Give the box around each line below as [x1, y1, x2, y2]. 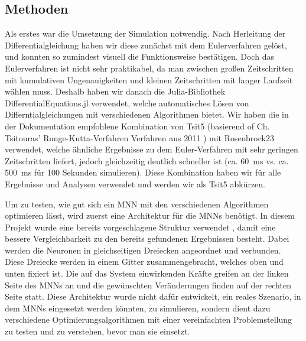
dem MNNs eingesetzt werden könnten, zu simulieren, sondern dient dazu [5, 301, 271, 314]
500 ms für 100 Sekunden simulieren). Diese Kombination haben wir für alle [5, 166, 281, 178]
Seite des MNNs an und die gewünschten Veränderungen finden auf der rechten [5, 278, 291, 291]
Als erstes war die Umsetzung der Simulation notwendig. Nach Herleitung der [5, 27, 286, 40]
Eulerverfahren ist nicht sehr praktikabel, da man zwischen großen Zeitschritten [5, 61, 294, 74]
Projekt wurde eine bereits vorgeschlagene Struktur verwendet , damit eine [5, 220, 276, 233]
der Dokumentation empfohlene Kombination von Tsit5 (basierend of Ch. [5, 119, 270, 132]
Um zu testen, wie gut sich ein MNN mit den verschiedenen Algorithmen [5, 197, 269, 210]
